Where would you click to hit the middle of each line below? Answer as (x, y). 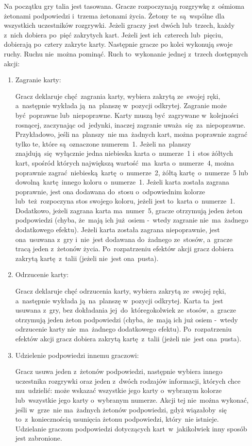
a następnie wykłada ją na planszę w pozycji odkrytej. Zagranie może (121, 105)
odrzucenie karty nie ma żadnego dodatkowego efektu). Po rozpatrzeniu (124, 329)
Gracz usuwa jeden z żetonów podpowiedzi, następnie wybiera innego (119, 371)
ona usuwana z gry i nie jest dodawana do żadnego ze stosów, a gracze (124, 239)
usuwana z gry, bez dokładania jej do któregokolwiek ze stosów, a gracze (126, 310)
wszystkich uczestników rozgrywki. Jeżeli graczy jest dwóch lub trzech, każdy (119, 25)
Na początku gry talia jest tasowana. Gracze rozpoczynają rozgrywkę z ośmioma (124, 6)
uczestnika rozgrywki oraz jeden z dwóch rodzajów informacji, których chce (128, 381)
